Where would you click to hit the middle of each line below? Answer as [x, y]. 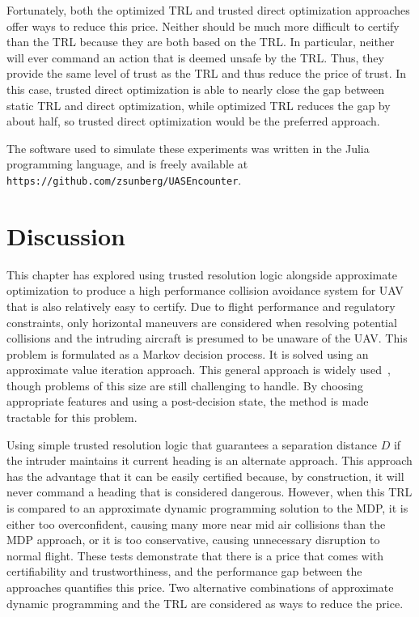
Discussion [66, 235]
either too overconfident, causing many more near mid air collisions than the [196, 523]
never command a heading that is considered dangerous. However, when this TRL [209, 492]
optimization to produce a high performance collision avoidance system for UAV [205, 290]
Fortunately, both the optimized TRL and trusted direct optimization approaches [208, 10]
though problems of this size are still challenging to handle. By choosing [185, 385]
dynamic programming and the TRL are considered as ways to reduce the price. [205, 603]
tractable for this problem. [72, 417]
